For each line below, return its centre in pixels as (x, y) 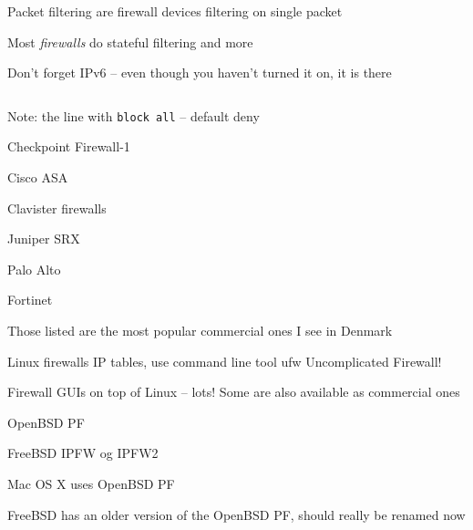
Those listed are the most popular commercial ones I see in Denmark (200, 330)
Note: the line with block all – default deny (134, 115)
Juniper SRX (44, 239)
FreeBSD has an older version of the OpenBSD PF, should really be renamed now (236, 514)
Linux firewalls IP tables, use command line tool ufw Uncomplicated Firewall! (225, 361)
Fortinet (30, 300)
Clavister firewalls (57, 208)
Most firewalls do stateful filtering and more (130, 42)
